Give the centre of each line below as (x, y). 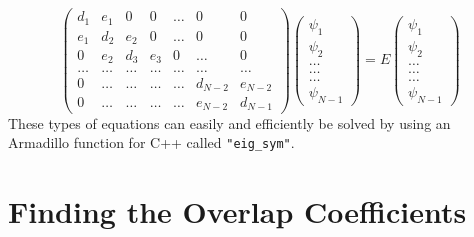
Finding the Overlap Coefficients (237, 210)
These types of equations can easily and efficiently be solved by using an (229, 122)
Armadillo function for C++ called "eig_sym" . (151, 142)
